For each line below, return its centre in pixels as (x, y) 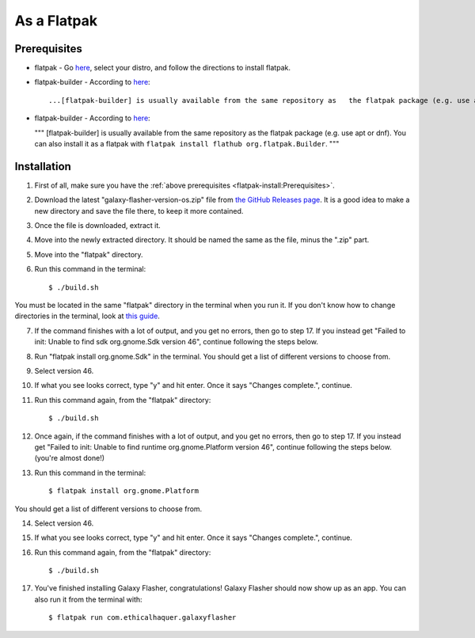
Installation (43, 166)
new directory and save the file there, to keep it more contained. (139, 211)
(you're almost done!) (70, 458)
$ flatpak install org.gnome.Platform (124, 491)
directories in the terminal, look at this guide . (87, 316)
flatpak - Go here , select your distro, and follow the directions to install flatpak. (162, 68)
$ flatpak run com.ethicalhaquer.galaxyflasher (142, 618)
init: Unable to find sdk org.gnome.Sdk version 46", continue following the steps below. (176, 342)
